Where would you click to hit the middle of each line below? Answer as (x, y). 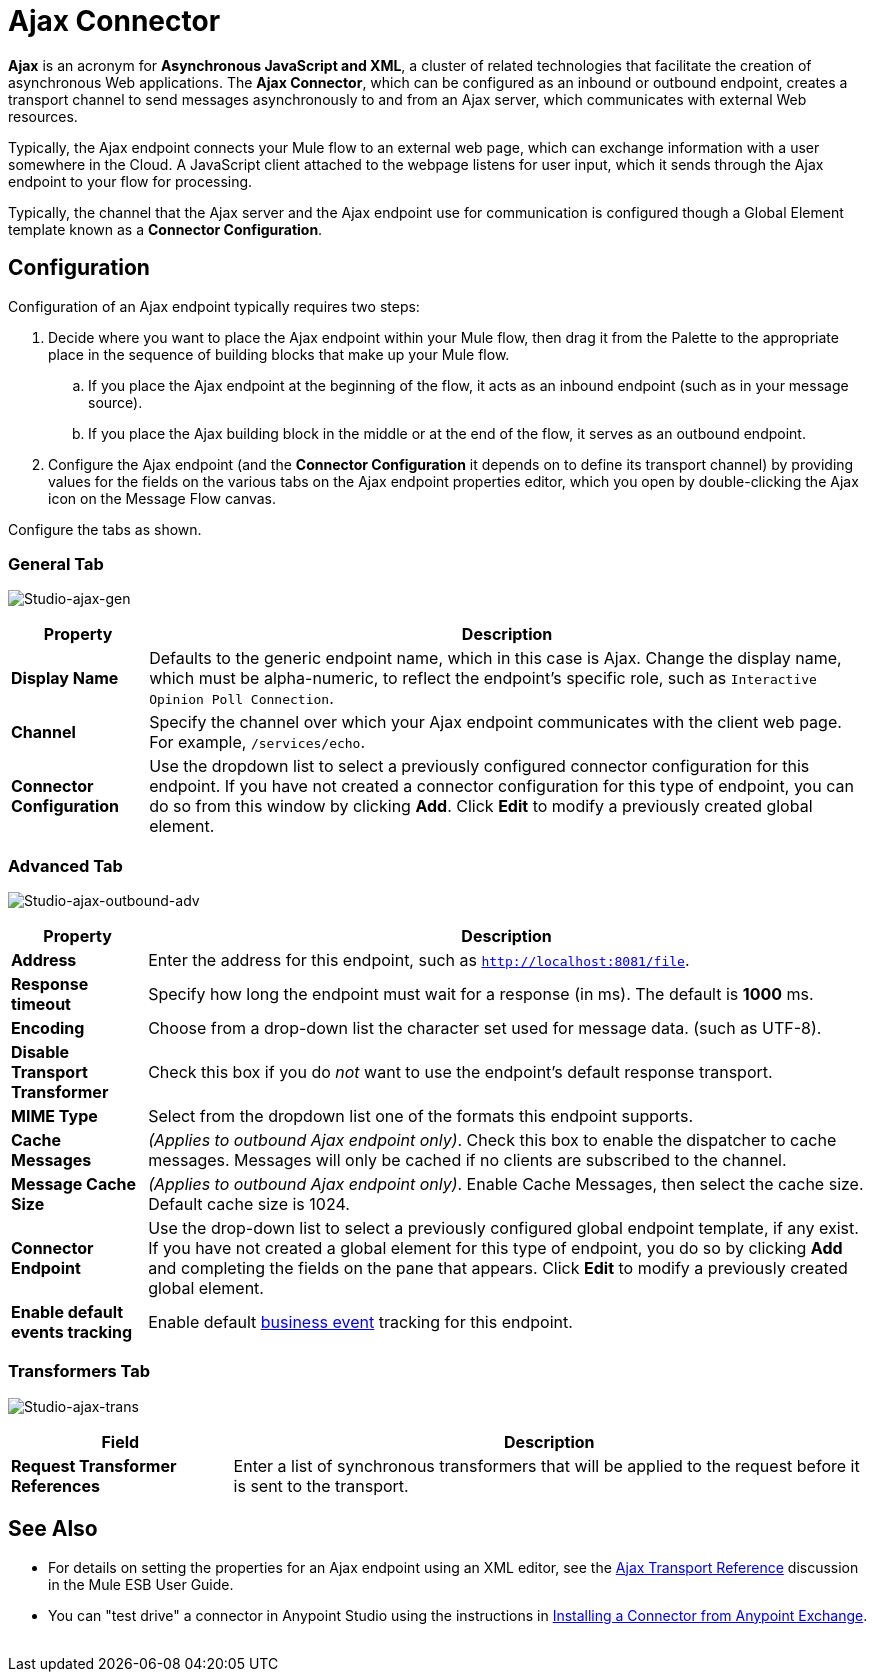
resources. (43, 116)
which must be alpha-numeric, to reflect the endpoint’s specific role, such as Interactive (483, 678)
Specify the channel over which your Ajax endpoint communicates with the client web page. (495, 722)
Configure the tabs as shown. (105, 529)
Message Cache (74, 1184)
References (55, 1485)
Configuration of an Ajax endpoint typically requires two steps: (214, 306)
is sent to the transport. (321, 1485)
